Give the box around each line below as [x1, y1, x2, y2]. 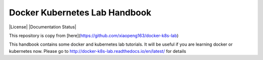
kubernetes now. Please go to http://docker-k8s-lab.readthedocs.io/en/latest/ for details [9, 48, 187, 54]
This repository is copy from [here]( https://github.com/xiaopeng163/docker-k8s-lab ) [9, 33, 179, 38]
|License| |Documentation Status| [9, 24, 76, 30]
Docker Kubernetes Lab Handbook [9, 7, 151, 18]
